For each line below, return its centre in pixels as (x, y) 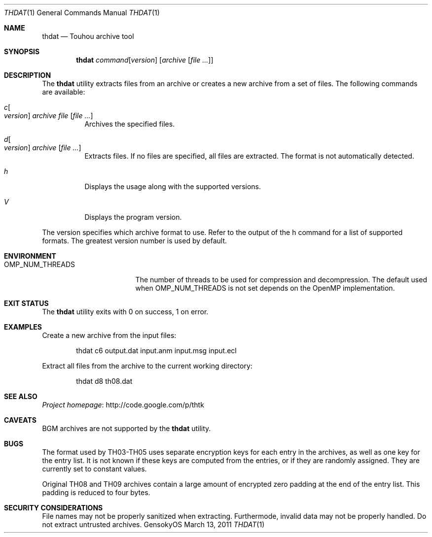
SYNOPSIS (22, 51)
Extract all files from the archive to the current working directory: (147, 366)
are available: (64, 92)
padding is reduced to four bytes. (96, 492)
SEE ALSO (21, 396)
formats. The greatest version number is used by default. (135, 241)
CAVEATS (20, 420)
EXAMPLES (23, 327)
